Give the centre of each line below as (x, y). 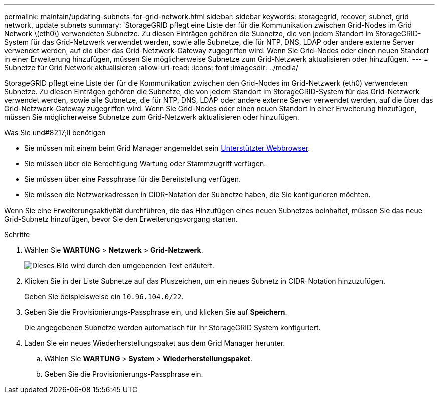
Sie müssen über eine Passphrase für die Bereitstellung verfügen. (133, 179)
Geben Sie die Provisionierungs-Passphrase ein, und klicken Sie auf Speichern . (156, 312)
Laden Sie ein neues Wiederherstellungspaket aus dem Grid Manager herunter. (155, 343)
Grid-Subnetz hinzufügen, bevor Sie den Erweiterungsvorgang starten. (121, 219)
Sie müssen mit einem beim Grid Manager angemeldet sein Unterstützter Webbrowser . (167, 148)
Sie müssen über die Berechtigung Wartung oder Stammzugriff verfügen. (145, 164)
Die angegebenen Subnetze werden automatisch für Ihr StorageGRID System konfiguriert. (172, 328)
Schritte (17, 234)
